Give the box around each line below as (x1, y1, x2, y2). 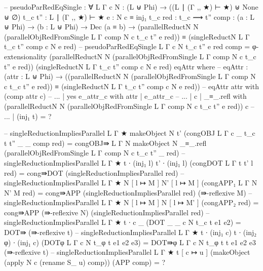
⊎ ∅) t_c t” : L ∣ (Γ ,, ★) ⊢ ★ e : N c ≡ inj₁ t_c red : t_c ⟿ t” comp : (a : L (4, 11, 255, 22)
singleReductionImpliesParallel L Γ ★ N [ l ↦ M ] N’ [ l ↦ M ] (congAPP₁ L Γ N (4, 177, 257, 188)
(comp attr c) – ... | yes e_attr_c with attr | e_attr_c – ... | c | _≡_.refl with (4, 91, 247, 101)
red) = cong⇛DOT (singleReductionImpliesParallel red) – (4, 167, 184, 178)
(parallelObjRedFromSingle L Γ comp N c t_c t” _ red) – (4, 147, 185, 158)
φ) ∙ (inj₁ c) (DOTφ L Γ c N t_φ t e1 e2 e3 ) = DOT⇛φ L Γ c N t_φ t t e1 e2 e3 (4, 237, 256, 247)
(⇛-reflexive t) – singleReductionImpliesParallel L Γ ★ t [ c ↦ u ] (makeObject (4, 247, 250, 257)
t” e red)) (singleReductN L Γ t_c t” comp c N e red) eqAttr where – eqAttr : (4, 61, 248, 71)
